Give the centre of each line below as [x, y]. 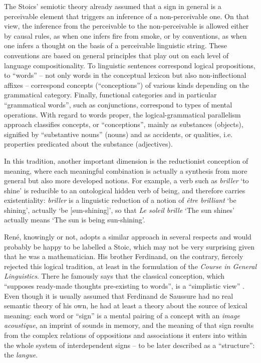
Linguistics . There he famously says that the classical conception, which [114, 276]
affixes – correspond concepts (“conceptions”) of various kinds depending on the [127, 85]
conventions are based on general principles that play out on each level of [116, 55]
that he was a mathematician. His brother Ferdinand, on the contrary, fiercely [124, 256]
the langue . [21, 355]
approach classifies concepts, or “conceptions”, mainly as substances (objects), [124, 124]
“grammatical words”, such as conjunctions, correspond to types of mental [118, 104]
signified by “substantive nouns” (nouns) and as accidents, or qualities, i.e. [118, 134]
